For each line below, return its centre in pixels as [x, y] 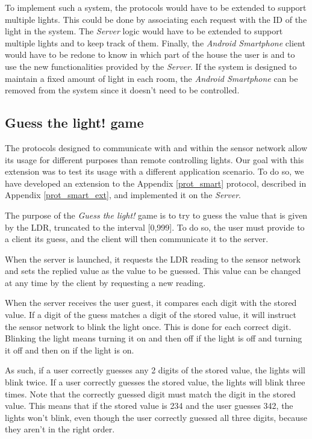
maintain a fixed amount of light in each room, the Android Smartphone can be [151, 78]
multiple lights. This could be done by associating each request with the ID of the [156, 19]
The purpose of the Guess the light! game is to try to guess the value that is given [156, 215]
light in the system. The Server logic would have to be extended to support [144, 31]
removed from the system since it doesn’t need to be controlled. [122, 90]
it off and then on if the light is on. [70, 350]
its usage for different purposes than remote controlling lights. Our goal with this [154, 159]
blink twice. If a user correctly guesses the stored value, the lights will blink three [155, 382]
